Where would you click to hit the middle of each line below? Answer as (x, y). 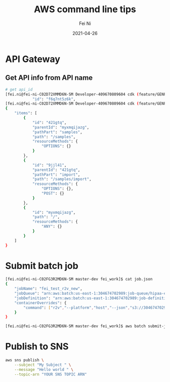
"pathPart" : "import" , (56, 174)
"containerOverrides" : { (40, 303)
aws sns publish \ (25, 360)
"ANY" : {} (52, 227)
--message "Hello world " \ (44, 369)
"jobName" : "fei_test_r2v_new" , (48, 289)
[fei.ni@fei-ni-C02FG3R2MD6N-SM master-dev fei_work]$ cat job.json (79, 279)
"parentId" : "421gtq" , (56, 170)
